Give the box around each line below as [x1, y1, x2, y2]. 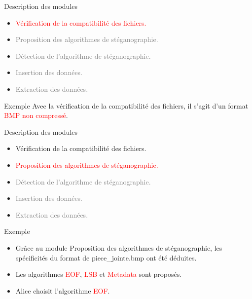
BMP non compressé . [4, 110, 68, 120]
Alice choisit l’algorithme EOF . [15, 285, 110, 296]
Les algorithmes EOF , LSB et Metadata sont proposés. [15, 269, 182, 279]
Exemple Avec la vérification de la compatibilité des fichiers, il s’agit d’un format [4, 100, 249, 111]
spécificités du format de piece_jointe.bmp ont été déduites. [15, 252, 197, 262]
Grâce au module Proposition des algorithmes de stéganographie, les [15, 242, 222, 253]
